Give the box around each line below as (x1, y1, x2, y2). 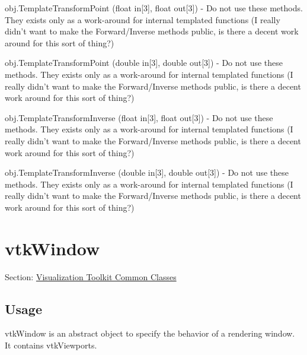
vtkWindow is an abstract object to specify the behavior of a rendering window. (5, 327, 295, 340)
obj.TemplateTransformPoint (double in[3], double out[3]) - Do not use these (5, 56, 283, 69)
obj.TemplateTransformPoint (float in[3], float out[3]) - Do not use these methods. (5, 2, 303, 14)
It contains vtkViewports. (5, 339, 97, 351)
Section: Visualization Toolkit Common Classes (5, 270, 177, 283)
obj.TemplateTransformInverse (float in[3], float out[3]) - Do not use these (5, 111, 273, 123)
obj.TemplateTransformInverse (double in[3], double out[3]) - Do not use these (5, 166, 289, 179)
